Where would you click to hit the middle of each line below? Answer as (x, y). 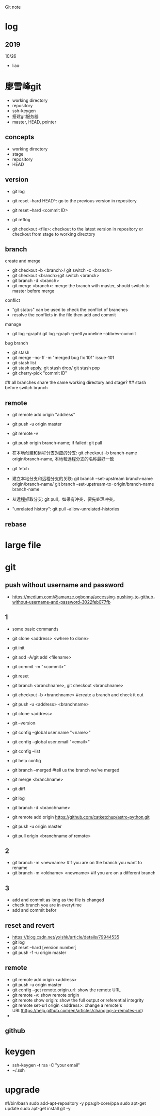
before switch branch (26, 388)
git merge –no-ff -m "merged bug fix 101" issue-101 (63, 358)
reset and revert (30, 926)
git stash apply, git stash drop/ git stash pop (56, 368)
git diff (19, 788)
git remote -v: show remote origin (46, 995)
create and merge (23, 261)
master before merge (33, 291)
